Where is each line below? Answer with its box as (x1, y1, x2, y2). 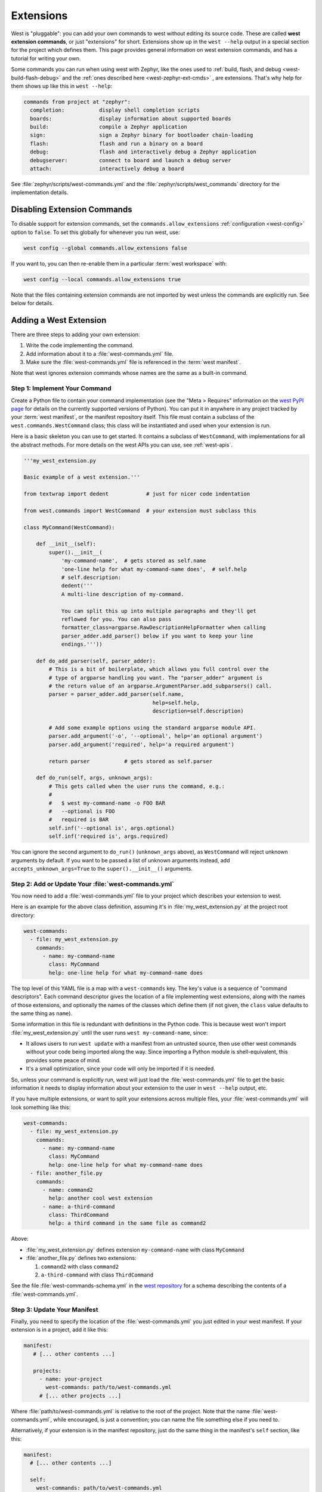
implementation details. (11, 189, 69, 196)
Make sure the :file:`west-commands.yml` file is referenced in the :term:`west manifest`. (26, 359, 241, 366)
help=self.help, (152, 699, 200, 706)
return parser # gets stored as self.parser (48, 758, 213, 765)
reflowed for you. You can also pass (61, 615, 172, 622)
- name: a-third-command (42, 1203, 116, 1210)
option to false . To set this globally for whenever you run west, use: (11, 229, 180, 236)
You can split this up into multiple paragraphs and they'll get (61, 608, 256, 614)
